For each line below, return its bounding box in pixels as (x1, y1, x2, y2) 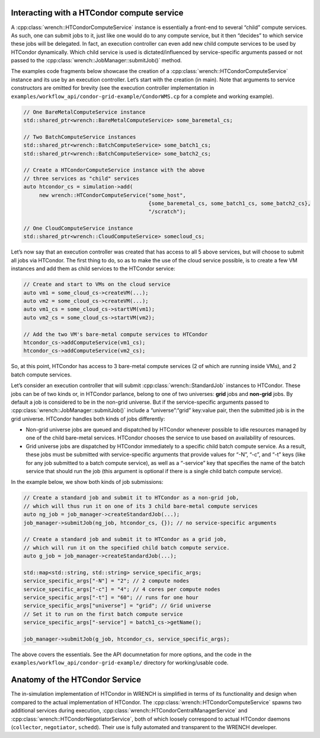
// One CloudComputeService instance (23, 225, 133, 232)
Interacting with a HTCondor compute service (11, 8, 184, 18)
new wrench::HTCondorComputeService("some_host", (39, 192, 186, 198)
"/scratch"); (148, 208, 186, 215)
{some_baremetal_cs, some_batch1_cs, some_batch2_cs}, (148, 199, 311, 207)
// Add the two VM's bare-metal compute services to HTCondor (23, 331, 208, 338)
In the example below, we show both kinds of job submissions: (11, 479, 164, 486)
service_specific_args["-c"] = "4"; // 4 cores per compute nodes (23, 585, 220, 593)
